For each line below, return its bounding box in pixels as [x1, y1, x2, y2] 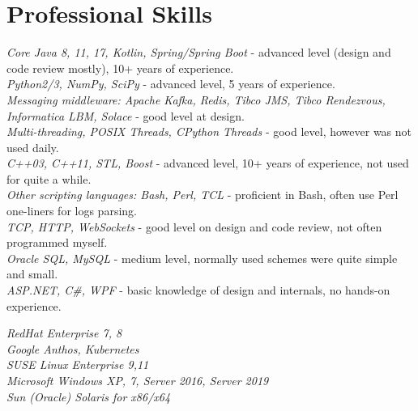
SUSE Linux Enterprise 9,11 [6, 356, 149, 373]
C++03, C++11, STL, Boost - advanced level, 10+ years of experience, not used [6, 155, 409, 172]
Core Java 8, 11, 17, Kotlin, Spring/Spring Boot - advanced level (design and [6, 44, 391, 61]
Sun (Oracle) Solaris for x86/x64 [6, 388, 171, 405]
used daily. [6, 138, 59, 155]
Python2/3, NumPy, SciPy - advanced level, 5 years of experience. [6, 75, 335, 92]
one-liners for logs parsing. [6, 202, 137, 219]
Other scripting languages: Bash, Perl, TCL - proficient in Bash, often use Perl [6, 186, 399, 203]
